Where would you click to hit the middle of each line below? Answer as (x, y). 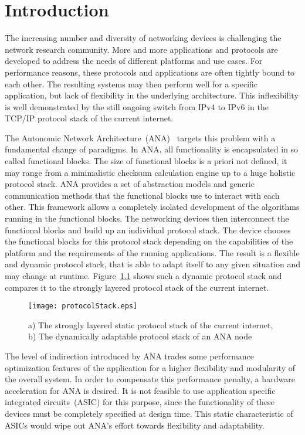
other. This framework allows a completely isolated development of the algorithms (152, 207)
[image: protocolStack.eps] (83, 306)
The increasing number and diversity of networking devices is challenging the (143, 38)
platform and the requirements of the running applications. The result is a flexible (152, 252)
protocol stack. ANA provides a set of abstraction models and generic (130, 184)
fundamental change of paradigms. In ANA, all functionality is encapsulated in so (152, 149)
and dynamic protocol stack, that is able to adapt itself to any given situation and (152, 264)
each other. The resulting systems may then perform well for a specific (131, 84)
